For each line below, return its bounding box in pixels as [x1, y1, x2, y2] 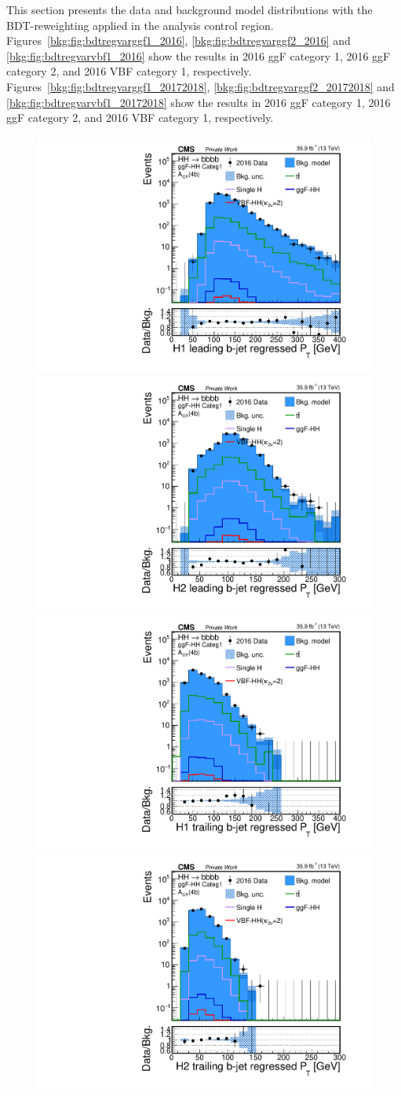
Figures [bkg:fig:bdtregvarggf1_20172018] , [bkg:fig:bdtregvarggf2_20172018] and [6, 78, 395, 94]
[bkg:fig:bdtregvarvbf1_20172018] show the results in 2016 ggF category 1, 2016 [6, 94, 391, 110]
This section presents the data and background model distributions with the [6, 2, 373, 17]
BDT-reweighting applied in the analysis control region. [6, 17, 274, 33]
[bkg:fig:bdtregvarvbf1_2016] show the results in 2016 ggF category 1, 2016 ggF [6, 47, 391, 64]
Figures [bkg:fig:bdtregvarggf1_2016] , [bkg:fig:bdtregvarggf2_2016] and [6, 32, 351, 49]
